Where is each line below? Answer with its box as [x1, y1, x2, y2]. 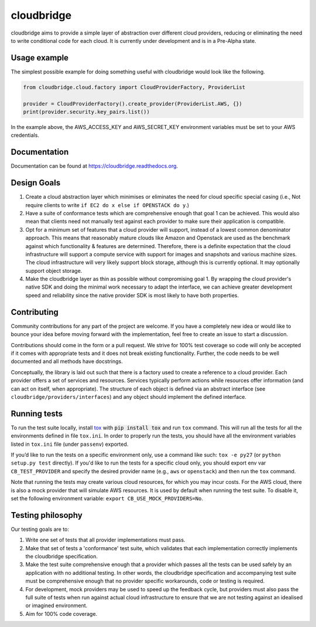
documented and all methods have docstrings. [11, 358, 123, 365]
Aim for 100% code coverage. [25, 610, 98, 617]
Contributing [11, 307, 59, 317]
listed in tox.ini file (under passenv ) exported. [11, 440, 129, 448]
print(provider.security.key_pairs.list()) [23, 109, 150, 115]
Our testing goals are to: [11, 526, 70, 533]
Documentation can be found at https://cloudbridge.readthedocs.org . [11, 162, 178, 170]
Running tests [11, 408, 63, 419]
